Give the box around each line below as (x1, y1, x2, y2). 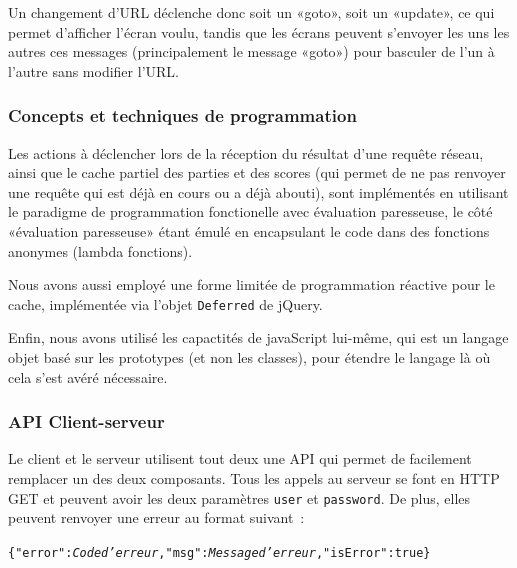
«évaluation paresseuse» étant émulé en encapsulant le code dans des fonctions (8, 220, 490, 241)
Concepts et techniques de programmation (8, 103, 357, 128)
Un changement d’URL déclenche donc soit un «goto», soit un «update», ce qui (8, 2, 495, 22)
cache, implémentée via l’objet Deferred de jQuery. (8, 293, 323, 314)
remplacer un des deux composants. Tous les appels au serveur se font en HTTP (8, 468, 500, 488)
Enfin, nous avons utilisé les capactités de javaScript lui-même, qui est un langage (8, 327, 509, 348)
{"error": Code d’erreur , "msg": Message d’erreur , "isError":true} (8, 545, 431, 560)
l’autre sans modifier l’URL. (8, 60, 179, 81)
